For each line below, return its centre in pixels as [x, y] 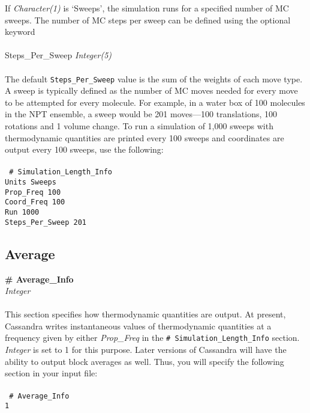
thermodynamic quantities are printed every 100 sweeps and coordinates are [145, 137]
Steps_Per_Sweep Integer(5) [58, 55]
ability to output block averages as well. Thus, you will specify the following [145, 361]
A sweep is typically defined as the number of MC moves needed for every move [151, 90]
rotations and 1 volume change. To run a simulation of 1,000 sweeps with [139, 126]
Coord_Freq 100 [35, 202]
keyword [20, 32]
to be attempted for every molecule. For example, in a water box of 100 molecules [155, 102]
